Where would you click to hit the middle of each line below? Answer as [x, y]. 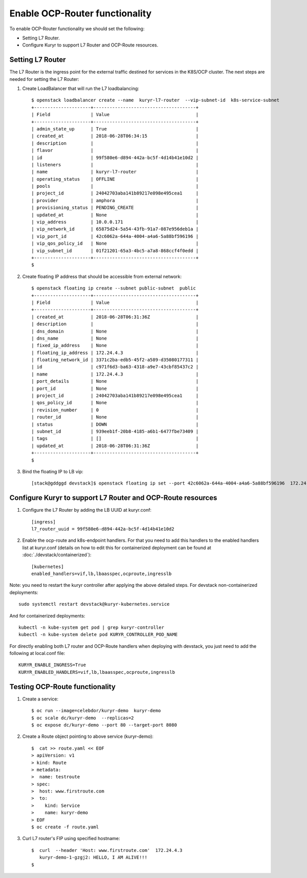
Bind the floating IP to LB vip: [53, 471]
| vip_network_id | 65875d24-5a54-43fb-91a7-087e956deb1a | [115, 229]
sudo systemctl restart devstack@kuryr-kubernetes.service [94, 604]
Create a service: [40, 699]
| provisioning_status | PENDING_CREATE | [115, 208]
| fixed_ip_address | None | [115, 346]
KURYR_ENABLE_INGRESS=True [52, 665]
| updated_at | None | [115, 215]
